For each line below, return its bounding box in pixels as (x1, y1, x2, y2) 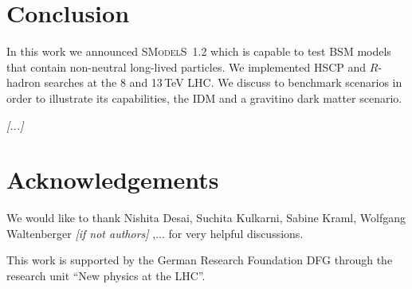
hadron (6, 74, 41, 91)
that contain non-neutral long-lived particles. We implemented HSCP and (6, 58, 367, 75)
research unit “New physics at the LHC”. (6, 268, 206, 283)
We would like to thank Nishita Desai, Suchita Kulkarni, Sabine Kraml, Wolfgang (6, 209, 406, 226)
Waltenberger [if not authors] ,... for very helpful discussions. (6, 225, 304, 241)
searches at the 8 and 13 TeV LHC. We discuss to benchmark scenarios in (44, 74, 402, 91)
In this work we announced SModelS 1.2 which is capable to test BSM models (6, 43, 391, 60)
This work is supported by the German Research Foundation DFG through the (6, 252, 393, 268)
